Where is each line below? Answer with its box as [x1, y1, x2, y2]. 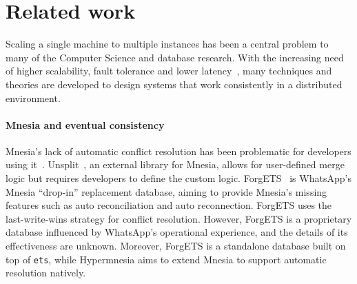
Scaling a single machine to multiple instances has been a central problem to [6, 37, 329, 51]
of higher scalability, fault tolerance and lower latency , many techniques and [6, 63, 332, 78]
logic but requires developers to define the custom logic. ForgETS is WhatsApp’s [6, 171, 351, 185]
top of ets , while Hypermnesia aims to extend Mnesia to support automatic [6, 252, 327, 266]
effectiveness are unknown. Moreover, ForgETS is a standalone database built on [6, 239, 346, 253]
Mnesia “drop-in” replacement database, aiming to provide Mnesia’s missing [6, 184, 327, 199]
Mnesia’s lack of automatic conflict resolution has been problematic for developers [6, 143, 351, 158]
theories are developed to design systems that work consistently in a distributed [6, 77, 343, 91]
